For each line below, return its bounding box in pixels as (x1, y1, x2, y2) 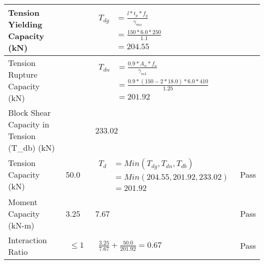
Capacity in (8, 118, 49, 130)
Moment (8, 195, 38, 208)
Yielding (8, 18, 43, 30)
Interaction (8, 234, 47, 246)
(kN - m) (8, 219, 35, 231)
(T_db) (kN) (8, 142, 55, 153)
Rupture (8, 69, 38, 80)
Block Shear (8, 107, 51, 118)
